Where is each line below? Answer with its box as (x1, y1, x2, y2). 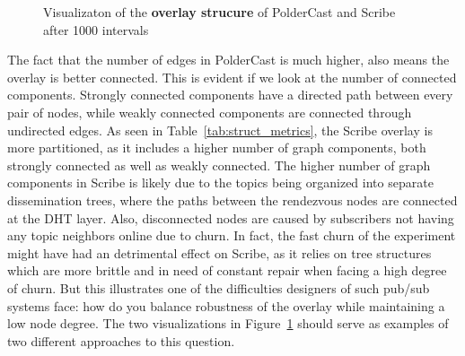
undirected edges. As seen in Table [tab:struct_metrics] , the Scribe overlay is (7, 120, 433, 139)
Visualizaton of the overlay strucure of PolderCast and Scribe (43, 3, 396, 21)
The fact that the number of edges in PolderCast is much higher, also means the (7, 50, 450, 69)
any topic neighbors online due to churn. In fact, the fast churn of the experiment (7, 226, 456, 245)
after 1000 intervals (43, 20, 149, 39)
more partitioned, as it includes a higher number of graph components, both (7, 138, 426, 157)
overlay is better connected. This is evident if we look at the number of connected (7, 67, 457, 86)
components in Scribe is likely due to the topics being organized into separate (7, 173, 434, 192)
